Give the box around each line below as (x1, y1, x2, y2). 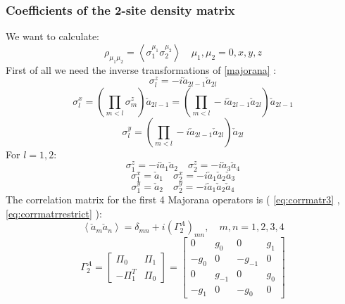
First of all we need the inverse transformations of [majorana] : (6, 62, 277, 77)
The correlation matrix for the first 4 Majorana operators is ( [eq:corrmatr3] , (6, 192, 340, 207)
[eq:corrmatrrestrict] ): (6, 205, 102, 220)
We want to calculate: (6, 29, 99, 44)
